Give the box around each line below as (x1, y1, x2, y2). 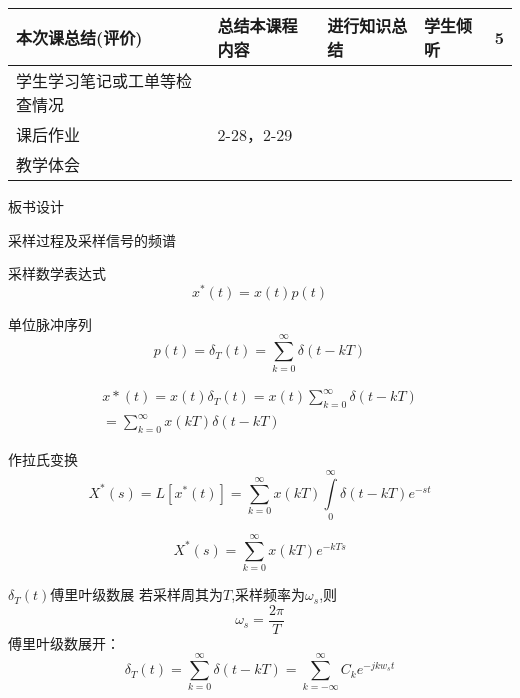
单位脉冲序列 (8, 313, 92, 334)
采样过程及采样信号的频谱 (8, 229, 176, 250)
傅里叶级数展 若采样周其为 (50, 584, 223, 605)
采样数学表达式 (8, 263, 106, 284)
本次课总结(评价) (16, 26, 143, 49)
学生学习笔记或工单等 (16, 69, 177, 92)
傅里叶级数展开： (8, 632, 120, 653)
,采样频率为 (231, 584, 306, 605)
